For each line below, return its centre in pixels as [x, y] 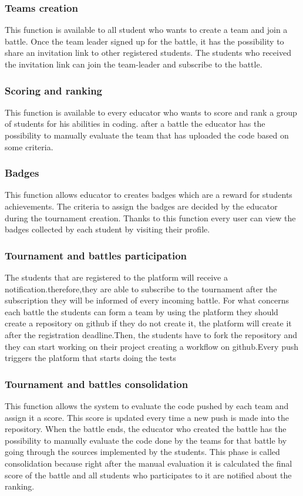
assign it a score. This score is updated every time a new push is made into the [147, 417]
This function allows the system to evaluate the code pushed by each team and [147, 405]
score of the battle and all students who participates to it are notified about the [148, 475]
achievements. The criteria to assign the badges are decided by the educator [141, 206]
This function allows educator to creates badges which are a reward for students [149, 195]
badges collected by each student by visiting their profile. [107, 229]
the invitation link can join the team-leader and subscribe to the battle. [134, 64]
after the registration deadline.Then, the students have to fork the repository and [151, 334]
